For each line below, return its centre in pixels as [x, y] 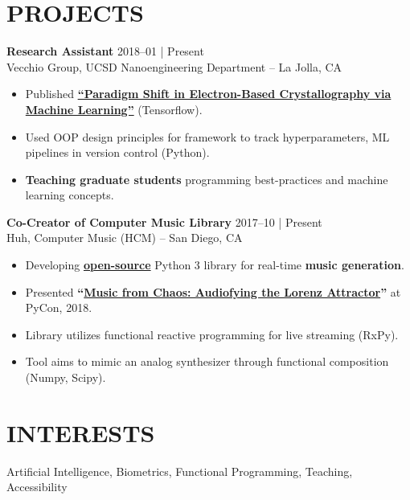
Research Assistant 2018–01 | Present [105, 51]
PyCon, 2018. [59, 307]
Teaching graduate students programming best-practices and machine [207, 179]
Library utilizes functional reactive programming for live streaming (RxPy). [212, 334]
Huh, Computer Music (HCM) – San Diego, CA [125, 238]
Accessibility [37, 487]
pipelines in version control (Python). [117, 152]
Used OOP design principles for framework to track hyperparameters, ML [207, 136]
